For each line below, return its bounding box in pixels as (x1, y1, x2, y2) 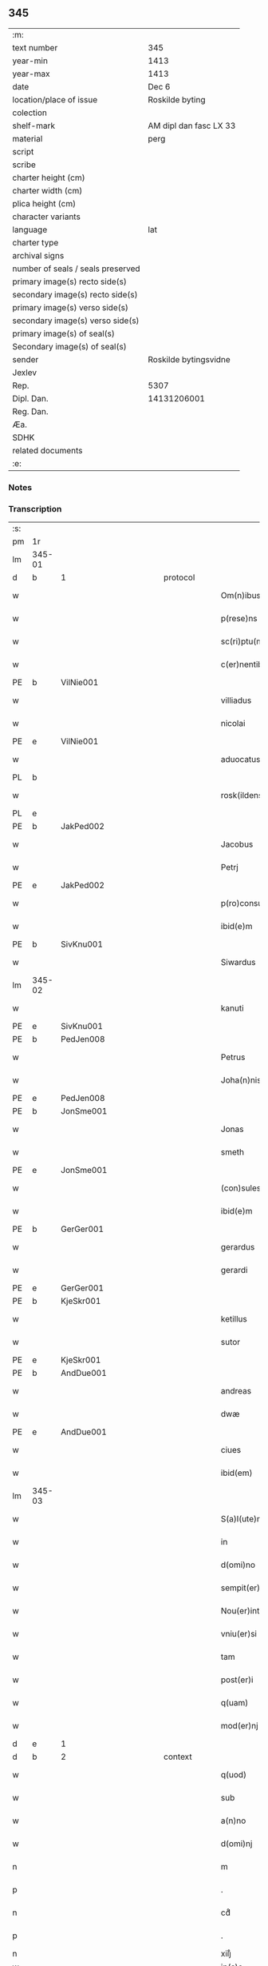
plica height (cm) (12, 197, 77, 209)
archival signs (12, 249, 65, 261)
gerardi (220, 1265, 248, 1276)
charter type (12, 237, 59, 248)
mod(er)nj (220, 1721, 258, 1732)
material (12, 133, 43, 144)
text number (12, 42, 58, 53)
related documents (12, 445, 83, 456)
